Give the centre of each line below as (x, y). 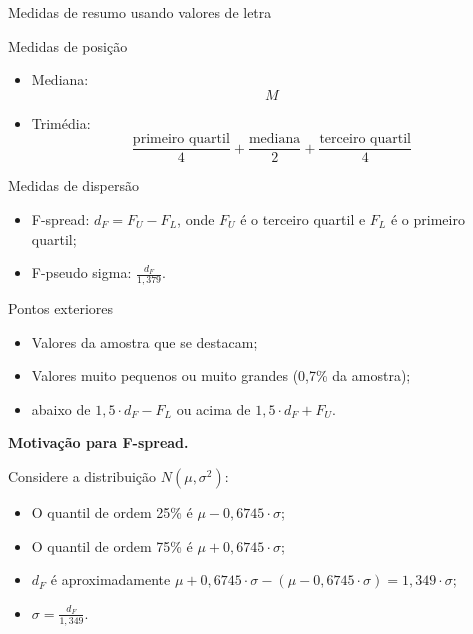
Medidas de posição (68, 45)
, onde (196, 219)
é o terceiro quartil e (303, 219)
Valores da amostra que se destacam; (144, 341)
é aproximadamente (110, 579)
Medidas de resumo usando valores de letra (140, 12)
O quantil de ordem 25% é (112, 512)
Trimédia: (61, 122)
